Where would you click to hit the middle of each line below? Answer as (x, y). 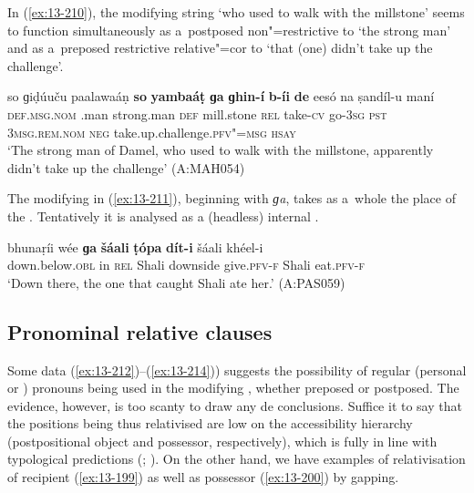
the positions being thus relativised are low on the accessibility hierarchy (210, 423)
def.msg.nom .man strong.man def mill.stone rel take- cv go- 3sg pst (197, 113)
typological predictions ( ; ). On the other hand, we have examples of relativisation (237, 459)
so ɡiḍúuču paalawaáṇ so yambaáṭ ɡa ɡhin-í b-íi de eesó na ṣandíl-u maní (221, 96)
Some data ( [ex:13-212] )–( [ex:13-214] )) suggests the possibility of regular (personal (237, 370)
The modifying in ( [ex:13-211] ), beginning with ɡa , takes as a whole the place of (232, 198)
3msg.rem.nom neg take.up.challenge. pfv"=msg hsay (152, 132)
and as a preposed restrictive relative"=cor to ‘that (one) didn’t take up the (220, 48)
